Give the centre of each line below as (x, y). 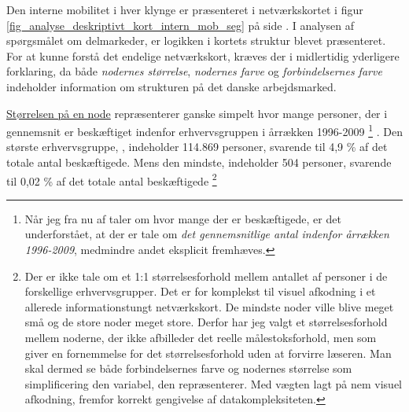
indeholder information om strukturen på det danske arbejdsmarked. (171, 86)
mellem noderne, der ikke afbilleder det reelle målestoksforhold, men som (201, 337)
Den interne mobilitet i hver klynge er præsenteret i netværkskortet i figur (185, 9)
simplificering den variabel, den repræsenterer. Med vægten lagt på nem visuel (213, 383)
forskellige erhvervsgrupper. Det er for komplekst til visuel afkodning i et (200, 291)
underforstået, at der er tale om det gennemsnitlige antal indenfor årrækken (207, 234)
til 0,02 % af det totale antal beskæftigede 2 (112, 179)
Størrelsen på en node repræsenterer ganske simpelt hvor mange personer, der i (197, 113)
